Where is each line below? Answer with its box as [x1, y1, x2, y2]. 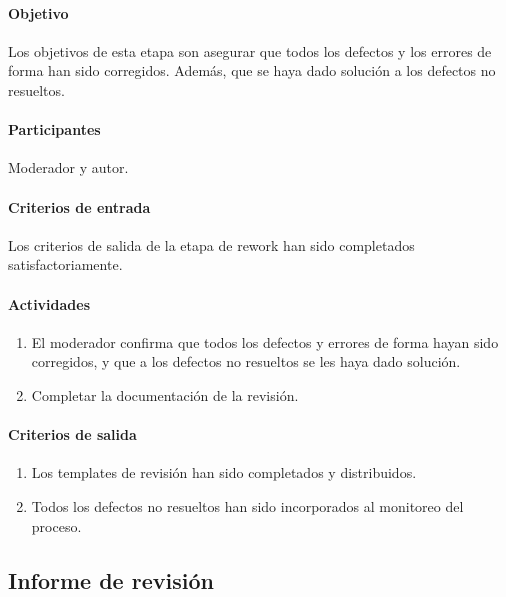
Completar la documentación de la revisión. [31, 384, 299, 405]
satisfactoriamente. [8, 254, 123, 275]
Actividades [8, 293, 91, 314]
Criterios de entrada [8, 196, 151, 217]
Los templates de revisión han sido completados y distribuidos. [31, 462, 417, 483]
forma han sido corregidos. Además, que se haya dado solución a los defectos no [8, 60, 496, 81]
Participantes [8, 119, 101, 140]
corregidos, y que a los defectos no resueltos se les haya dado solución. [31, 351, 461, 372]
